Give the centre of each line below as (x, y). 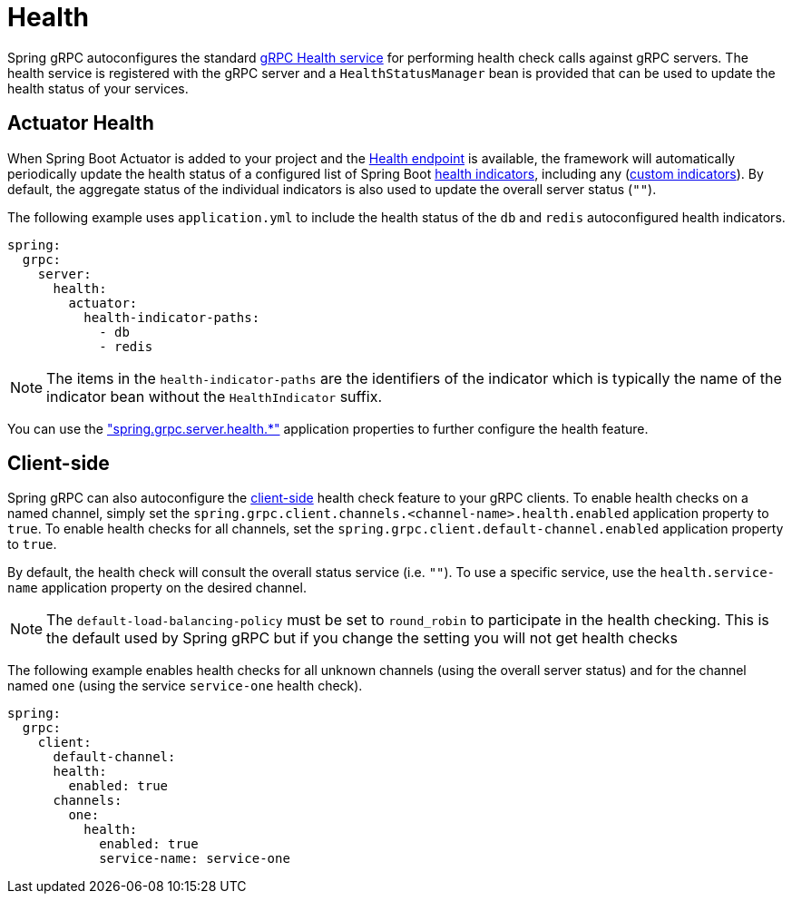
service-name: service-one (195, 859)
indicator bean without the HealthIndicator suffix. (214, 396)
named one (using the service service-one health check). (185, 686)
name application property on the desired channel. (157, 588)
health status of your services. (98, 88)
